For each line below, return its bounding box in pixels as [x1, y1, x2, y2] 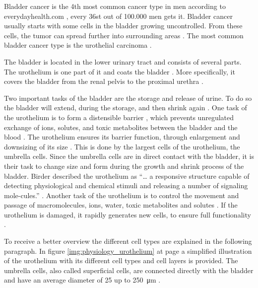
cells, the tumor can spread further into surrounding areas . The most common [4, 30, 244, 40]
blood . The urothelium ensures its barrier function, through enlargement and [4, 132, 240, 142]
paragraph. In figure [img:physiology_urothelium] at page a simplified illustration [4, 245, 252, 256]
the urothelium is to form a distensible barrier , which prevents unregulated [4, 112, 234, 122]
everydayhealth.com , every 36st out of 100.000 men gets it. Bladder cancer [4, 10, 233, 21]
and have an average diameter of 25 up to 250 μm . [4, 275, 161, 285]
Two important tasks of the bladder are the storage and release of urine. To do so [4, 92, 252, 103]
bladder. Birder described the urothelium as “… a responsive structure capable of [4, 170, 250, 181]
